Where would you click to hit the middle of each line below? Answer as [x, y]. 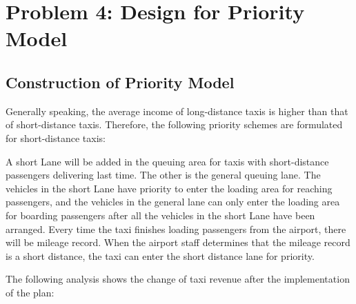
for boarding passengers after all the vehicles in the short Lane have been [160, 215]
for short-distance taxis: [56, 138]
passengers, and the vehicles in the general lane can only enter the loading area [173, 202]
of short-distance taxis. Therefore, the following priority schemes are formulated [174, 124]
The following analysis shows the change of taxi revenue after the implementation [178, 279]
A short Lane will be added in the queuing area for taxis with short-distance [167, 161]
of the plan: [30, 292]
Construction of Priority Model [120, 82]
